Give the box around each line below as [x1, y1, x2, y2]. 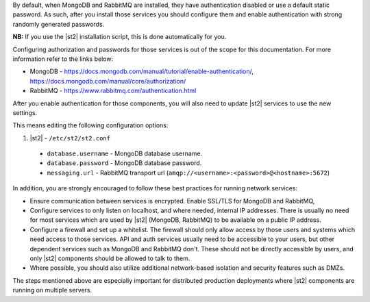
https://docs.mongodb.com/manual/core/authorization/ [29, 77, 186, 85]
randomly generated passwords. [12, 20, 105, 28]
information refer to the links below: [12, 55, 113, 63]
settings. [12, 108, 38, 116]
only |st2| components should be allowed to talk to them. [29, 254, 190, 262]
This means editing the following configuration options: [12, 121, 169, 129]
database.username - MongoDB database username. [47, 149, 203, 158]
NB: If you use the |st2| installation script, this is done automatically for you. [12, 33, 227, 41]
